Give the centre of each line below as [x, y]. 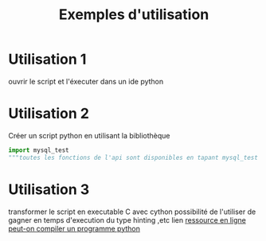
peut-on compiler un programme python [74, 228]
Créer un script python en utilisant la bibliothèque [89, 135]
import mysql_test [39, 150]
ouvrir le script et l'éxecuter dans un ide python [86, 81]
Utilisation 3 [49, 189]
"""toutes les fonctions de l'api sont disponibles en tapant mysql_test [133, 157]
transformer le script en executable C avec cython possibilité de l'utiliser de [132, 212]
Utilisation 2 [49, 114]
